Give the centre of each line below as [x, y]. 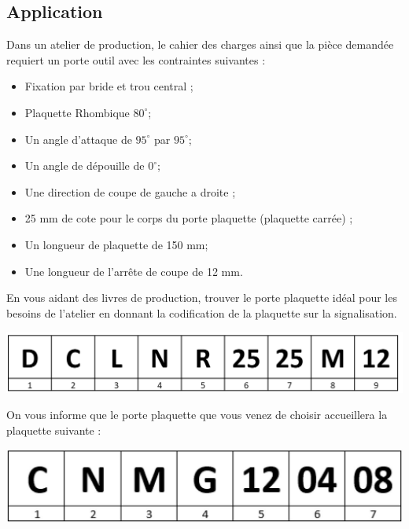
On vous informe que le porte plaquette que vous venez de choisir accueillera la [197, 415]
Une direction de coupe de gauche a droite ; [130, 191]
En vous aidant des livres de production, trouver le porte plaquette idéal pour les [202, 298]
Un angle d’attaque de [78, 139]
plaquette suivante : [54, 430]
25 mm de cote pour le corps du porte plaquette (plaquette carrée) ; [189, 218]
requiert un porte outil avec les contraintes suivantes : [136, 59]
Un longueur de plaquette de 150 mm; [116, 244]
